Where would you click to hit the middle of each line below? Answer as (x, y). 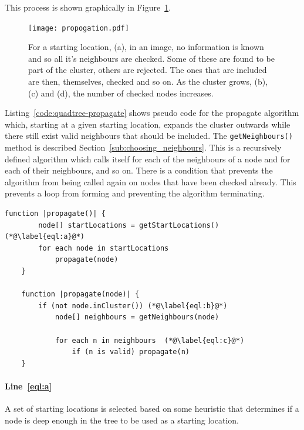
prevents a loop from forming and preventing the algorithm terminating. (135, 193)
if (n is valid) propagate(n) (131, 352)
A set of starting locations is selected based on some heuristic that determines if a (152, 409)
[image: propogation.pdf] (79, 28)
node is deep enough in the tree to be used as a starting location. (122, 420)
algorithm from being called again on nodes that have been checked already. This (151, 181)
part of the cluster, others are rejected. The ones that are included (148, 70)
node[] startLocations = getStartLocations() (129, 225)
